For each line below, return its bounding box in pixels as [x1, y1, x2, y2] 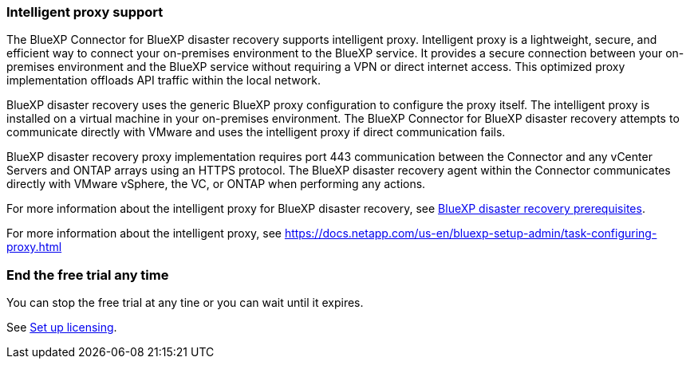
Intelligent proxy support [6, 4, 164, 20]
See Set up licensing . [6, 320, 117, 335]
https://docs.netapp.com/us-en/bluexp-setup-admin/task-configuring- [284, 226, 657, 241]
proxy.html [6, 240, 62, 254]
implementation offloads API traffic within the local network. [6, 73, 321, 88]
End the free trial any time [6, 266, 169, 283]
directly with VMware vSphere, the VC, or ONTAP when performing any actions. [6, 177, 426, 191]
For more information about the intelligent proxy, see [6, 226, 282, 241]
